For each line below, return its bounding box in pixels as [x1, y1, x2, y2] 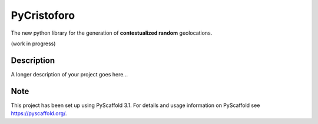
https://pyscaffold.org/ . [11, 110, 67, 117]
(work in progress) [11, 40, 56, 47]
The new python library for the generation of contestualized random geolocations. [11, 29, 213, 36]
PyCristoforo [11, 9, 75, 22]
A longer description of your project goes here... [11, 71, 128, 78]
